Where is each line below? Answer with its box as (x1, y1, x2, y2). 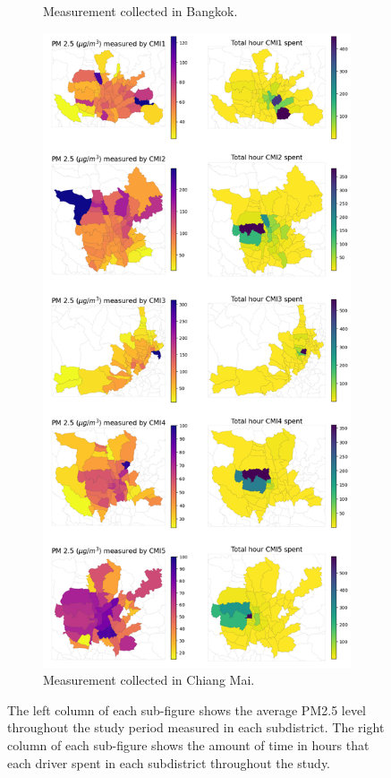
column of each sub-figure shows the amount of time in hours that (7, 736, 370, 755)
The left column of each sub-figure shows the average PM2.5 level (7, 700, 367, 719)
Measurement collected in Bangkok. (43, 2, 238, 20)
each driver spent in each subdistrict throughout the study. (7, 753, 331, 772)
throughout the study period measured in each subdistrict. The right (7, 718, 385, 737)
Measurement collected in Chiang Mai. (43, 670, 255, 689)
